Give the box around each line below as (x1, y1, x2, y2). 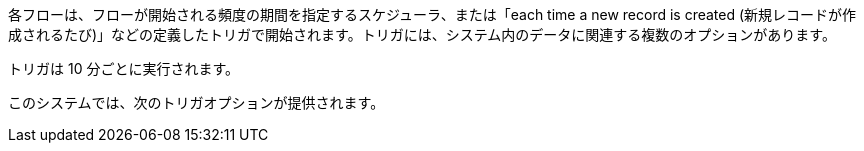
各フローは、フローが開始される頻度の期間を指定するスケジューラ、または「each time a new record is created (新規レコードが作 (8, 6, 857, 23)
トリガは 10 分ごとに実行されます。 (8, 60, 240, 77)
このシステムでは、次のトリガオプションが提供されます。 (8, 94, 385, 111)
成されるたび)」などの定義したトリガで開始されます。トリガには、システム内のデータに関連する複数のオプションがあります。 (8, 26, 836, 43)
